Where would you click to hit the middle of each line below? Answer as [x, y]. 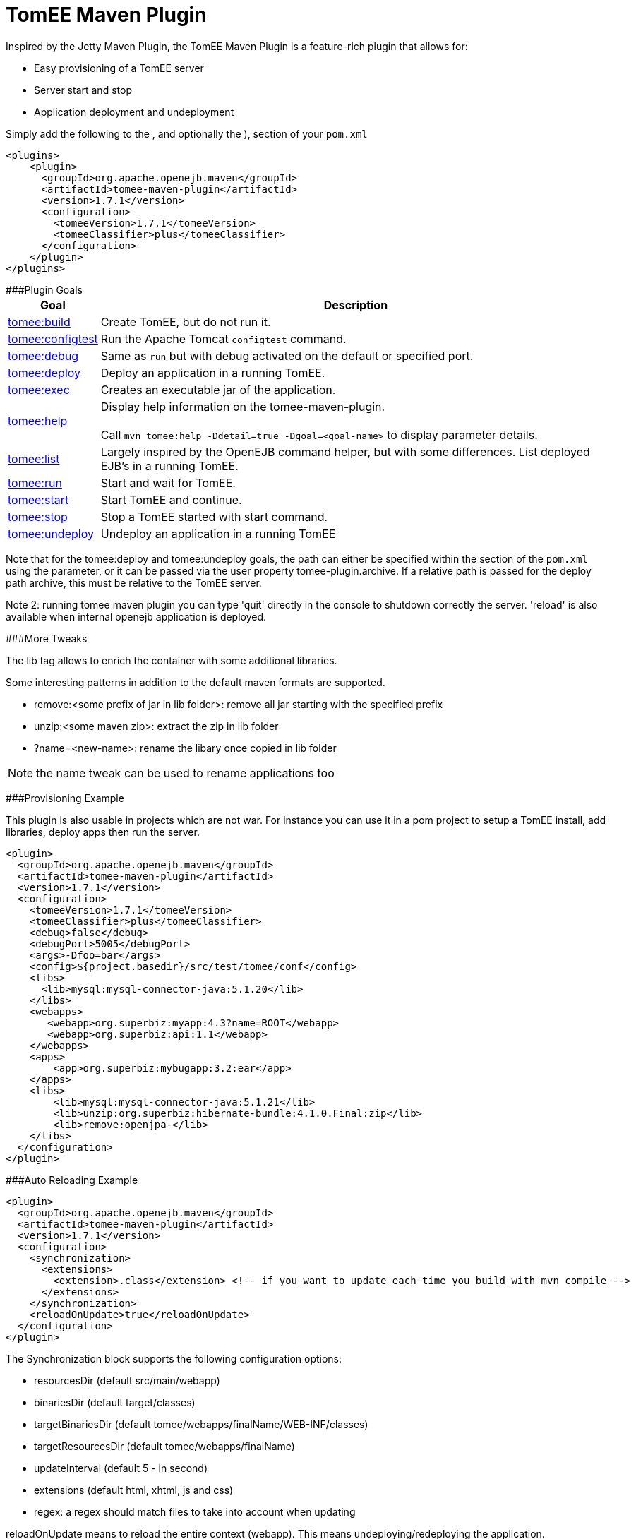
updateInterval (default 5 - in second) [121, 1468]
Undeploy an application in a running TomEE [218, 533]
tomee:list [34, 459]
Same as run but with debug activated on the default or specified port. [287, 355]
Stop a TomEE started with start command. [214, 516]
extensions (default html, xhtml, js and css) [134, 1490]
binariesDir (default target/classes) [115, 1402]
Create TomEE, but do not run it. [186, 322]
